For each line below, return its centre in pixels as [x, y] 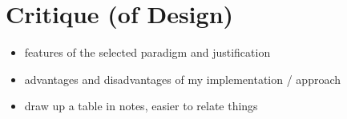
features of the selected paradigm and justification [147, 52]
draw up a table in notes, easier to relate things [141, 106]
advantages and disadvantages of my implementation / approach [183, 79]
